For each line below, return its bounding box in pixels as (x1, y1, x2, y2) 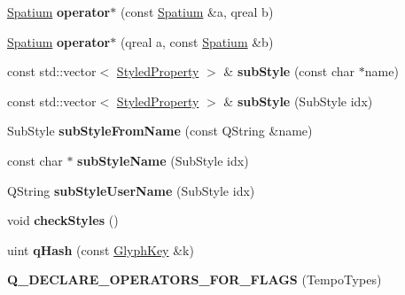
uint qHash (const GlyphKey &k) (7, 240, 194, 259)
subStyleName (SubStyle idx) (77, 151, 249, 169)
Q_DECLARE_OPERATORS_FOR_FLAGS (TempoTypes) (7, 270, 382, 289)
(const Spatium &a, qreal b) (120, 3, 274, 20)
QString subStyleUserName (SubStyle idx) (7, 181, 255, 199)
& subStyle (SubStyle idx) (223, 91, 373, 110)
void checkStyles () (7, 211, 119, 229)
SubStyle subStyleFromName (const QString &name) (7, 121, 313, 140)
